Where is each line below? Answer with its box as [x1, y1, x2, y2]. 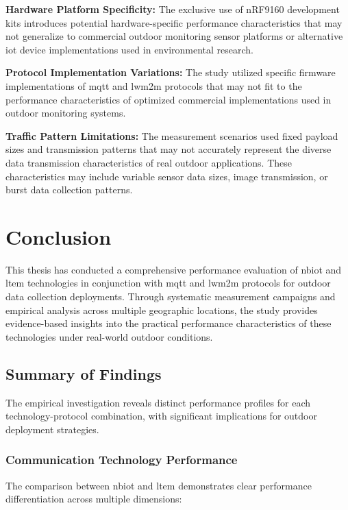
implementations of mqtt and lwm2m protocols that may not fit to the [5, 78, 302, 93]
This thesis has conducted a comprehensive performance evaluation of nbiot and [5, 262, 342, 276]
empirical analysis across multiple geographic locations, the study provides [5, 302, 318, 317]
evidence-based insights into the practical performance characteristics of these [5, 316, 332, 330]
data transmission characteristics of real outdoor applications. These [5, 155, 293, 169]
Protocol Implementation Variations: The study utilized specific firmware [5, 65, 336, 80]
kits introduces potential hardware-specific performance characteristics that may [5, 15, 343, 29]
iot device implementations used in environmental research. [5, 42, 254, 56]
